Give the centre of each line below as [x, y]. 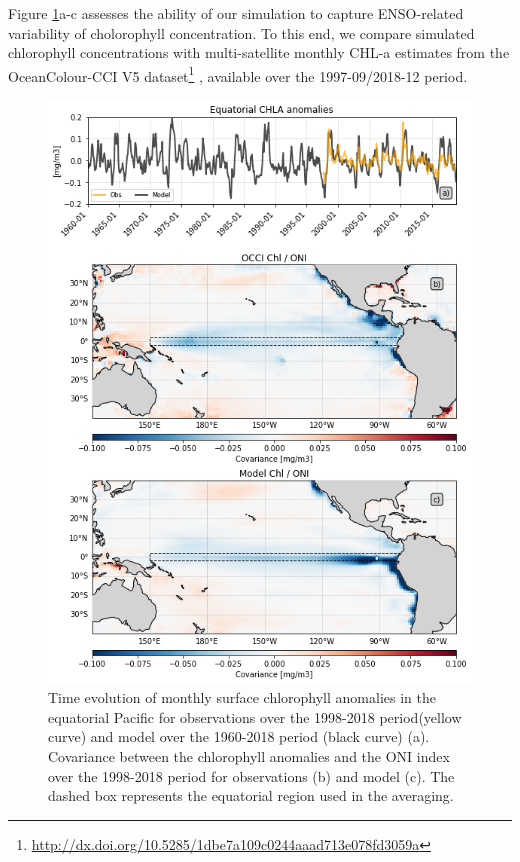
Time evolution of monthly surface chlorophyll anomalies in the [242, 697]
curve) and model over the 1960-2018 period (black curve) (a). [239, 736]
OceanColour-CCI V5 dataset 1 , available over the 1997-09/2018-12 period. [238, 74]
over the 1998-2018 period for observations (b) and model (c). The [251, 775]
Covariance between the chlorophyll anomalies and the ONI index [249, 756]
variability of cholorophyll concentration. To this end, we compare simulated [241, 32]
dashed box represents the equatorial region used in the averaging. [251, 795]
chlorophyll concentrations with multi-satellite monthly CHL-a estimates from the [259, 52]
